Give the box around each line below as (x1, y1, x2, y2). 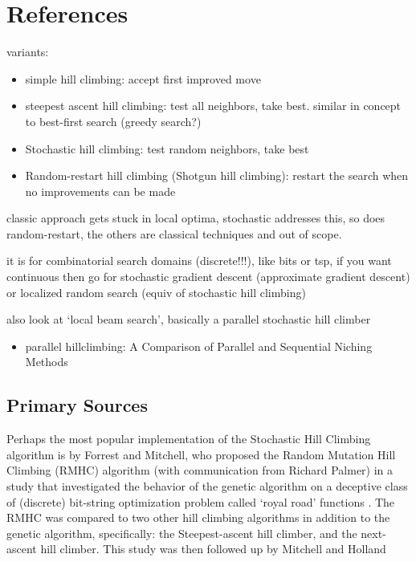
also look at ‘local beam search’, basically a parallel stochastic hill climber (6, 311, 371, 328)
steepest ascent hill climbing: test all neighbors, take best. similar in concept (25, 97, 402, 114)
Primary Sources (6, 393, 148, 417)
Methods (25, 353, 68, 370)
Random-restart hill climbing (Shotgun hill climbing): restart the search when (25, 167, 409, 184)
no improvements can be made (25, 182, 176, 199)
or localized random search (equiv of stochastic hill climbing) (6, 283, 306, 300)
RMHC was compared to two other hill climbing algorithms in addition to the (6, 509, 390, 526)
